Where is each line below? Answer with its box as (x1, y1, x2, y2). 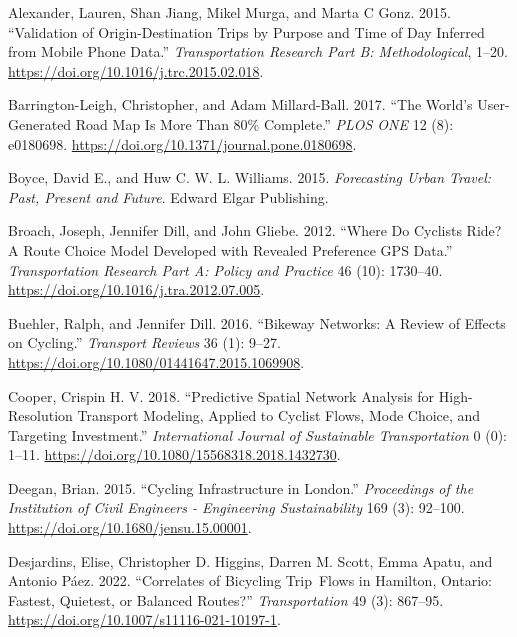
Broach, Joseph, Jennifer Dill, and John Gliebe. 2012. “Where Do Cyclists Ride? (8, 220, 502, 241)
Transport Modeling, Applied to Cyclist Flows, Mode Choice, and (77, 405, 481, 426)
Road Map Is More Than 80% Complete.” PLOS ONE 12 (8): (75, 113, 454, 134)
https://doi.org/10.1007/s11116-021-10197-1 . (8, 609, 281, 630)
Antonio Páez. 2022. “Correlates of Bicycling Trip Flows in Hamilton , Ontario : (8, 570, 492, 591)
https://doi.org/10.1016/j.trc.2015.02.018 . (8, 60, 264, 81)
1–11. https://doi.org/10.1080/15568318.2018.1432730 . (8, 444, 341, 465)
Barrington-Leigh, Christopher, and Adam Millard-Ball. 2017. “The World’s (8, 94, 473, 115)
